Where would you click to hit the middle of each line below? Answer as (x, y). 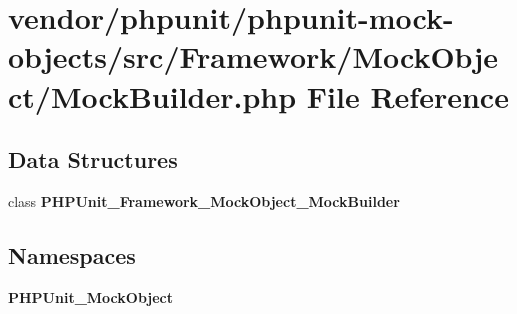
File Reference (407, 95)
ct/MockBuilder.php (152, 95)
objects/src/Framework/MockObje (253, 56)
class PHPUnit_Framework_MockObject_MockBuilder (204, 200)
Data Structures (93, 159)
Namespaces (72, 254)
